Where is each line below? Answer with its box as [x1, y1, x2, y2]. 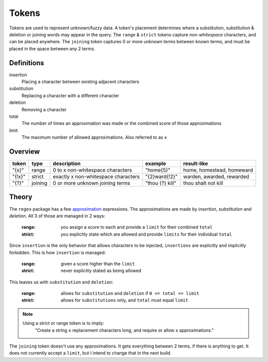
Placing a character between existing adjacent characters [21, 79, 139, 85]
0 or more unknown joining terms [53, 180, 131, 186]
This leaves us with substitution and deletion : [9, 279, 114, 285]
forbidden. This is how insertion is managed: [9, 249, 106, 256]
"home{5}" [145, 167, 171, 174]
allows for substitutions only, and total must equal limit [61, 297, 189, 303]
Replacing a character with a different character [21, 92, 119, 98]
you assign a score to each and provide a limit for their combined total [61, 224, 213, 230]
